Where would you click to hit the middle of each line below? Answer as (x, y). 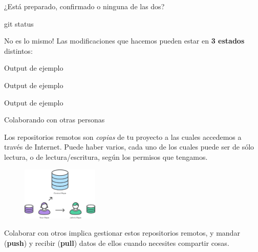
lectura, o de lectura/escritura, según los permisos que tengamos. (106, 156)
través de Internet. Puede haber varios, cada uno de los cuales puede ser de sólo (129, 147)
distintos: (18, 50)
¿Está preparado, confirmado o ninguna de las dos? (84, 6)
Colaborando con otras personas (55, 120)
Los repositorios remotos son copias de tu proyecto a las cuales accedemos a (123, 136)
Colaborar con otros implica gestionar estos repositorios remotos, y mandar (122, 233)
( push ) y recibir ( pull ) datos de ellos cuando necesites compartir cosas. (117, 243)
